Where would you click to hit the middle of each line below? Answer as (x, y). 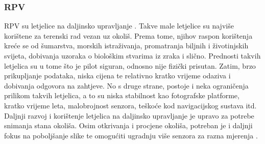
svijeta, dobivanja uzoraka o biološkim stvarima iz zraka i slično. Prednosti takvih (132, 55)
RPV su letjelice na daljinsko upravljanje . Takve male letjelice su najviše (119, 26)
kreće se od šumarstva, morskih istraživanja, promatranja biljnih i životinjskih (126, 46)
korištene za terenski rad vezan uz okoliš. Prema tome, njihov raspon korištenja (128, 35)
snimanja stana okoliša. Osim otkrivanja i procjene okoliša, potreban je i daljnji (128, 125)
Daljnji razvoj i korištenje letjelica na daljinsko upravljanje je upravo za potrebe (129, 115)
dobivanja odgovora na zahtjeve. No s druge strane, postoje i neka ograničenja (126, 85)
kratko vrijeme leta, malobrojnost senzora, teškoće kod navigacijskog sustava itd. (130, 105)
